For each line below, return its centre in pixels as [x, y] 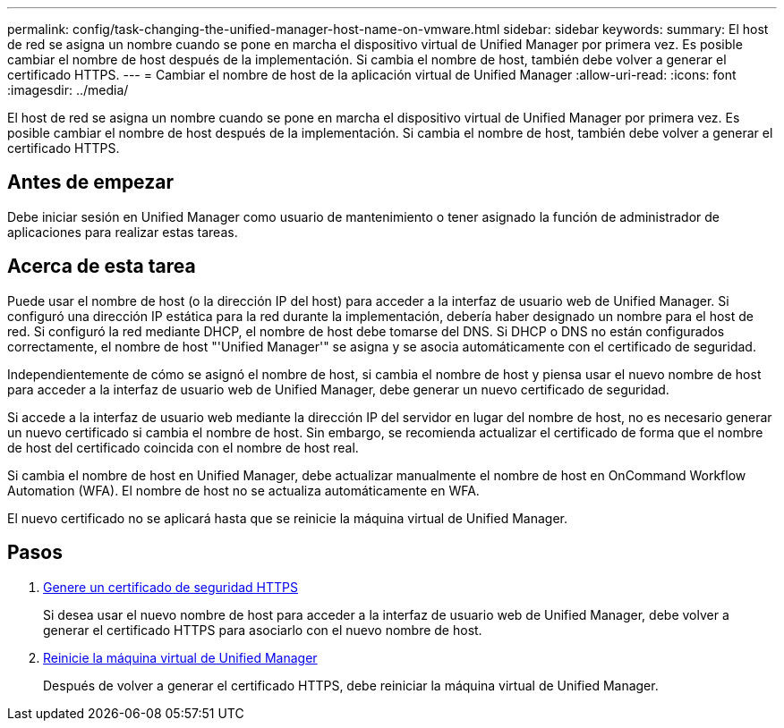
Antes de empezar [90, 182]
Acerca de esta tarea [102, 267]
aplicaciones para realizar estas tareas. [123, 232]
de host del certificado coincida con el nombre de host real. [183, 447]
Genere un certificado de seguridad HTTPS [170, 587]
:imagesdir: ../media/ [68, 90]
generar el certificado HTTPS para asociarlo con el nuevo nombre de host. [263, 630]
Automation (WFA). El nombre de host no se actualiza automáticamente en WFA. [243, 490]
